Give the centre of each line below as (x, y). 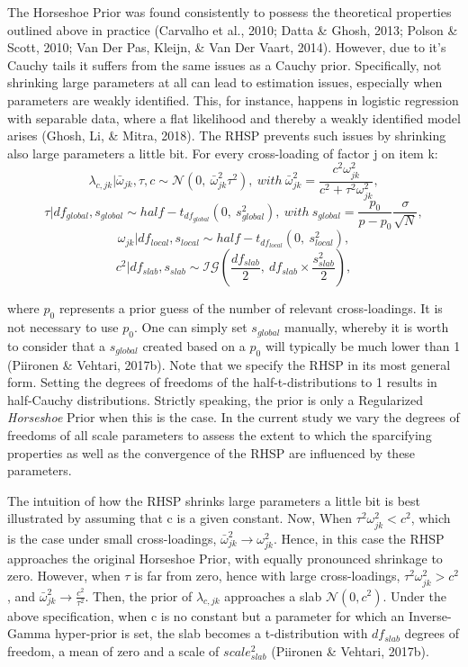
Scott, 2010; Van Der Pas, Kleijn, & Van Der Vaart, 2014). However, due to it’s (227, 47)
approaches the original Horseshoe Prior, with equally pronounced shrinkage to (225, 558)
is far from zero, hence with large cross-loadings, (267, 576)
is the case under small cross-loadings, (112, 538)
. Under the (414, 595)
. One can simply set (190, 327)
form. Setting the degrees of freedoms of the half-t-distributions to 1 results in (222, 382)
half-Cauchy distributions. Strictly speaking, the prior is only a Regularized (215, 399)
